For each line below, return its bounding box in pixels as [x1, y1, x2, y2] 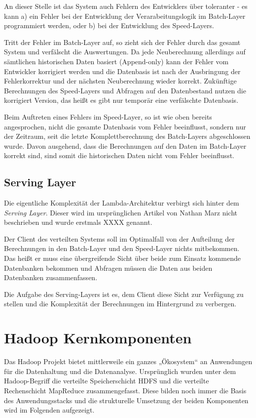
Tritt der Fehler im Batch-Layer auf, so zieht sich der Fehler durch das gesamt [4, 37, 241, 47]
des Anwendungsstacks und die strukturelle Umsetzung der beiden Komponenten [4, 395, 249, 405]
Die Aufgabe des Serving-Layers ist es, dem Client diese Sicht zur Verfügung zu [4, 289, 244, 299]
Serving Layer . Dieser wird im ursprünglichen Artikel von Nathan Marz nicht [4, 207, 237, 217]
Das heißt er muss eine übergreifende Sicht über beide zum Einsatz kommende [4, 253, 241, 263]
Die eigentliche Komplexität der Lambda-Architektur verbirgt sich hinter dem [4, 198, 239, 208]
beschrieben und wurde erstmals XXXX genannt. [4, 217, 152, 227]
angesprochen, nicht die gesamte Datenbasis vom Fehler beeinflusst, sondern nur [4, 121, 246, 131]
